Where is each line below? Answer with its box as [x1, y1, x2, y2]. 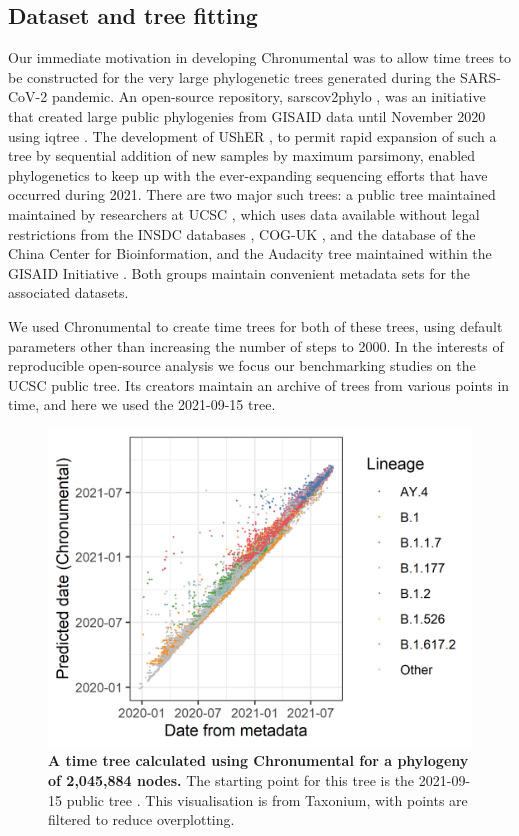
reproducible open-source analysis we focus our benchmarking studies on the [8, 355, 476, 376]
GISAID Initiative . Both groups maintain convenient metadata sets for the [8, 262, 471, 283]
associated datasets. [8, 282, 129, 303]
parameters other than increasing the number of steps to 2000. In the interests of [8, 335, 504, 356]
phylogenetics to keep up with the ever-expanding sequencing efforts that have [8, 164, 488, 185]
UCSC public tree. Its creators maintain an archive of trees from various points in [8, 374, 510, 395]
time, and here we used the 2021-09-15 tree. [8, 394, 276, 415]
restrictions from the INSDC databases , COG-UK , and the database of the [8, 223, 476, 244]
